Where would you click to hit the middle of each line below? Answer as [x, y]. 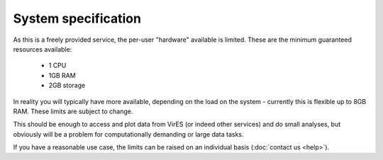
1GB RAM [62, 75]
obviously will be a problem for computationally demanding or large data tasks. [128, 134]
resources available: [43, 49]
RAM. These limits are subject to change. [73, 111]
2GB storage [67, 86]
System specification [77, 18]
